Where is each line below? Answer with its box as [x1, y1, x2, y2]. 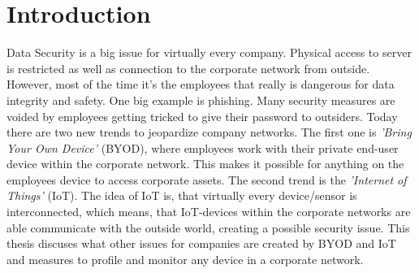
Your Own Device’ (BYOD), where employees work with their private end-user [6, 139, 399, 156]
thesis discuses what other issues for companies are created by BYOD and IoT [6, 235, 396, 252]
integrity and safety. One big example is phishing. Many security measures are [6, 91, 395, 108]
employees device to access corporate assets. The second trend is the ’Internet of [6, 171, 407, 188]
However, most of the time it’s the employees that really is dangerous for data [6, 76, 395, 93]
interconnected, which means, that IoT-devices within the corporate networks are [6, 203, 411, 220]
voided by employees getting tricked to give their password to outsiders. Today [6, 107, 398, 124]
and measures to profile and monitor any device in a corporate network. [6, 250, 364, 267]
